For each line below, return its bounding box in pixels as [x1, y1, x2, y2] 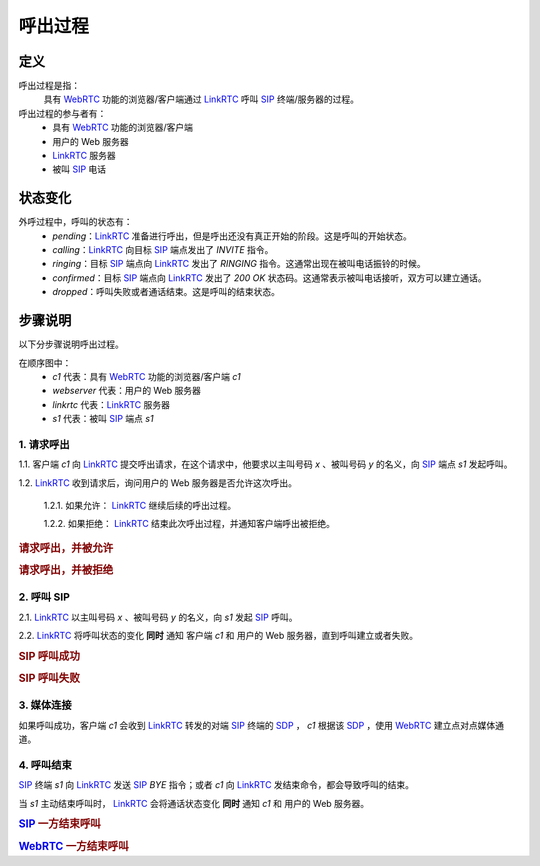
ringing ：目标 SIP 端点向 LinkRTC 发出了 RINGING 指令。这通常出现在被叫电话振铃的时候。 [52, 258, 426, 270]
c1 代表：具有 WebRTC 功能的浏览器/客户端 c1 [52, 370, 241, 382]
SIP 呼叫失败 [18, 671, 80, 685]
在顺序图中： [18, 356, 72, 369]
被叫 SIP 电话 [52, 163, 107, 175]
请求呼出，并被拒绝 [18, 563, 114, 577]
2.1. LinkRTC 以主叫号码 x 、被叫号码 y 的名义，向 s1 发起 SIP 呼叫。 [18, 611, 298, 623]
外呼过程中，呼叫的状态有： [18, 216, 133, 228]
